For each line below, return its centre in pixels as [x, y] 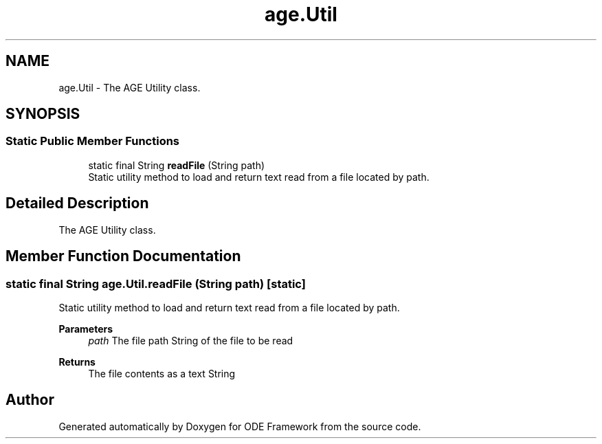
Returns [77, 362]
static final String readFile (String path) [177, 165]
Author [30, 400]
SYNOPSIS [43, 114]
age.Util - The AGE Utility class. [130, 87]
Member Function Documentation [123, 256]
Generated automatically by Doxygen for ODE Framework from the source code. [240, 426]
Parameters [86, 329]
